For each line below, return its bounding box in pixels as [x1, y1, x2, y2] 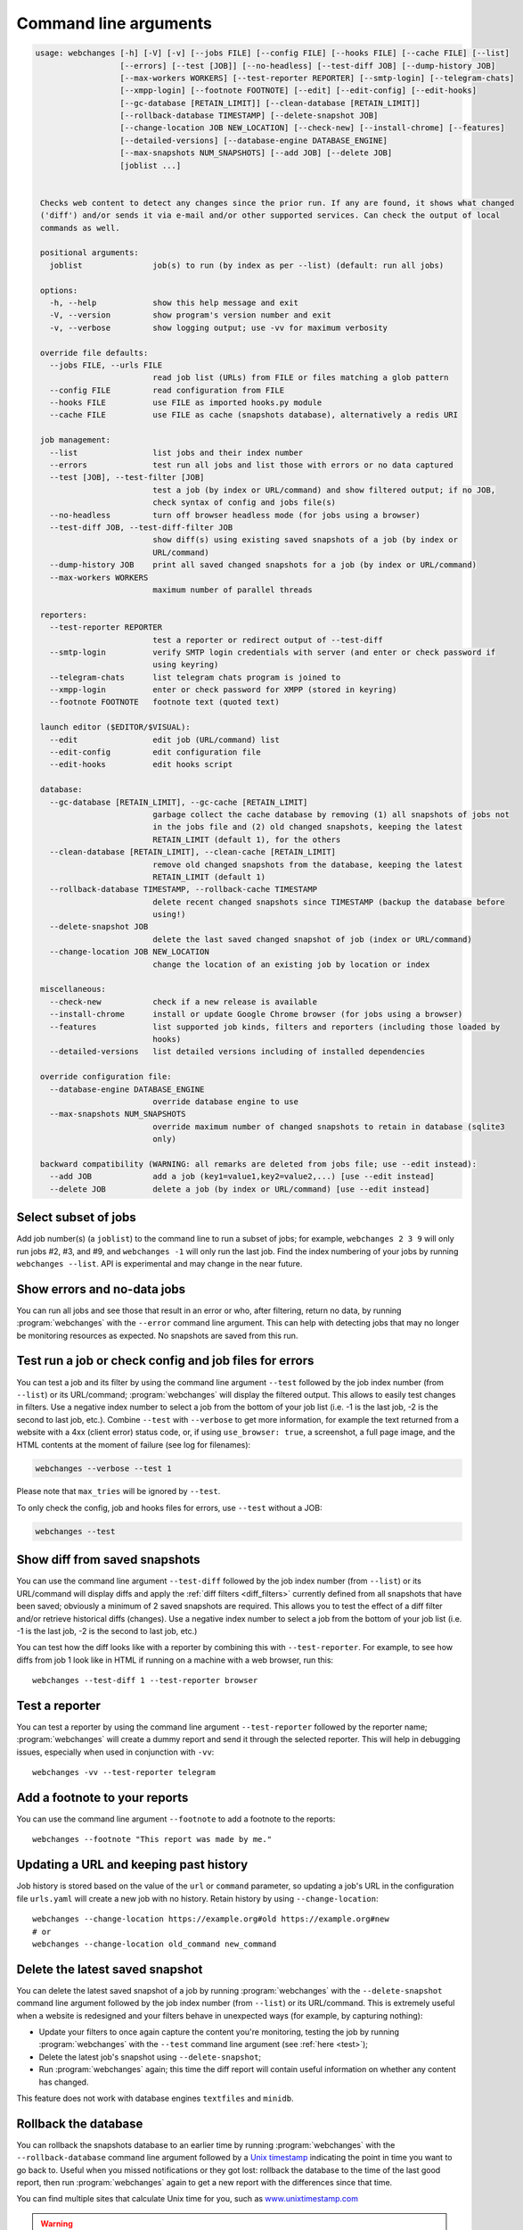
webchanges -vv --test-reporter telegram [32, 1767, 216, 1778]
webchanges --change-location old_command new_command [32, 1938, 277, 1949]
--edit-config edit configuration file [49, 747, 262, 757]
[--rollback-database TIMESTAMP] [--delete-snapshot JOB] [119, 111, 379, 120]
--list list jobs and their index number [49, 447, 304, 458]
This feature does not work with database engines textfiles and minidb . [16, 2093, 294, 2103]
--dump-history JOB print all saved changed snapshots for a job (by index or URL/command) [49, 560, 477, 570]
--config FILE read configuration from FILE [49, 384, 285, 395]
